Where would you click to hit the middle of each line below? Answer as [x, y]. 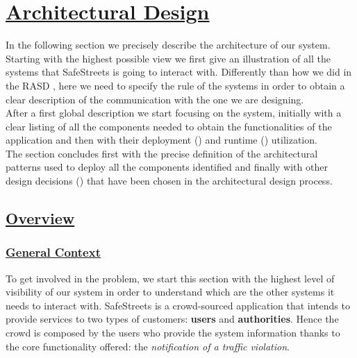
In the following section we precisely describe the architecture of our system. [168, 45]
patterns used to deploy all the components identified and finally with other [167, 167]
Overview [40, 218]
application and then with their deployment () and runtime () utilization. [161, 140]
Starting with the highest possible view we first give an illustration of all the [168, 58]
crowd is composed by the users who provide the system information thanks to [173, 333]
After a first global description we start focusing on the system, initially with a [174, 113]
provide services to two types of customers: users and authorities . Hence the [172, 319]
